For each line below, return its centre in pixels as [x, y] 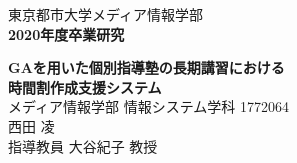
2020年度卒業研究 [66, 33]
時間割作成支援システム [85, 86]
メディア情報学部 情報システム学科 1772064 [148, 106]
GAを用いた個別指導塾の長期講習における [146, 67]
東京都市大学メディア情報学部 [106, 14]
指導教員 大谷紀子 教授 [83, 145]
